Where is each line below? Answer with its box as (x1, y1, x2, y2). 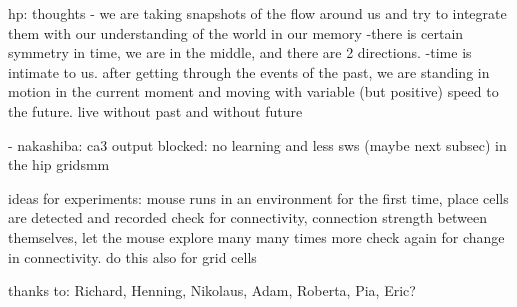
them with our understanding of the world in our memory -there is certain (8, 22, 464, 43)
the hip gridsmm (8, 154, 110, 175)
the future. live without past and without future (8, 100, 303, 121)
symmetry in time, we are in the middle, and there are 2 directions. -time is (8, 42, 472, 63)
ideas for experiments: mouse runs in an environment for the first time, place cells (8, 187, 509, 208)
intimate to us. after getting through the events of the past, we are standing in (8, 61, 490, 82)
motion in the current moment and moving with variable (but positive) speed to (8, 81, 499, 102)
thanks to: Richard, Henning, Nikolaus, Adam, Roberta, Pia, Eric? (8, 280, 416, 301)
